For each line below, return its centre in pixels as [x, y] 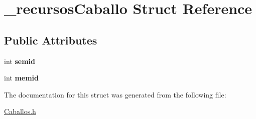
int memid [22, 78]
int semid [20, 61]
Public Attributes [51, 40]
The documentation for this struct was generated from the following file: [115, 94]
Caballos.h [20, 111]
